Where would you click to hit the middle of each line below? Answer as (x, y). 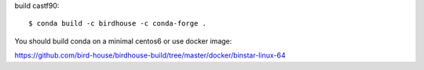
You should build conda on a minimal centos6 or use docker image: (123, 41)
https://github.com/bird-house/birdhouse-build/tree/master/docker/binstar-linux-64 (150, 55)
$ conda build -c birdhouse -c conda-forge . (118, 24)
